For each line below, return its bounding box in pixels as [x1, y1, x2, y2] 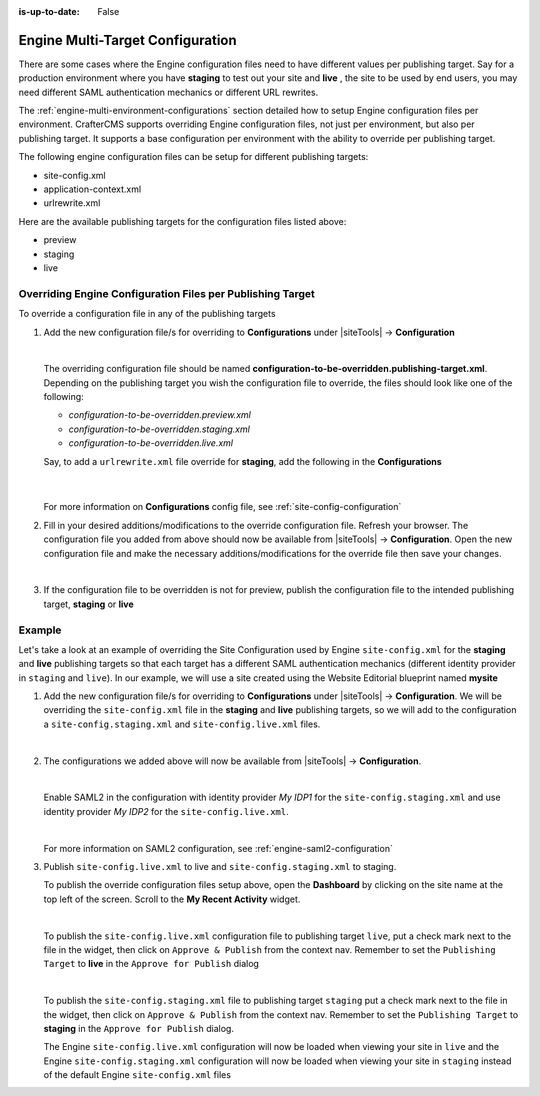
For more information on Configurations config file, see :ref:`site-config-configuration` [43, 501, 402, 513]
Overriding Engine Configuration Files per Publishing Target [18, 286, 315, 300]
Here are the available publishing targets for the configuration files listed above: [18, 215, 347, 227]
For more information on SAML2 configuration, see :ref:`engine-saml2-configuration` [43, 842, 394, 854]
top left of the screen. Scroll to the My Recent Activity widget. [43, 893, 301, 905]
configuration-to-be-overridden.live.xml [68, 437, 234, 449]
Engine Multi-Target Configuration [18, 31, 237, 49]
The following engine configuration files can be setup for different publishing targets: [18, 151, 369, 163]
